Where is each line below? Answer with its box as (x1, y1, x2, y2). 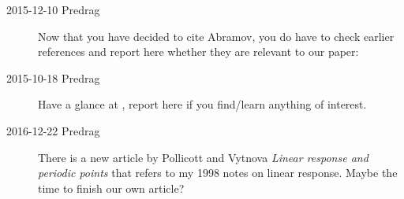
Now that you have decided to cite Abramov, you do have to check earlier (38, 28, 395, 44)
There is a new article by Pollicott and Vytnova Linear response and (38, 149, 368, 165)
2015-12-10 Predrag (6, 2, 100, 17)
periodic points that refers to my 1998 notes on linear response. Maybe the (38, 164, 398, 181)
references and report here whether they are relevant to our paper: (38, 43, 359, 60)
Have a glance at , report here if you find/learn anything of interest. (38, 96, 367, 112)
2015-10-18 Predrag (6, 69, 100, 86)
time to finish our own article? (38, 179, 185, 196)
